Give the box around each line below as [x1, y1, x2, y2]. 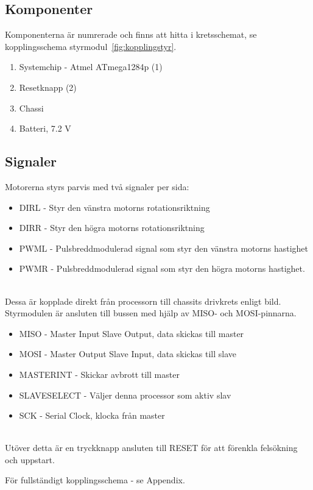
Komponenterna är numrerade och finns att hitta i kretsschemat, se [5, 28, 257, 41]
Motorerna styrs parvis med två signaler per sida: [5, 180, 189, 193]
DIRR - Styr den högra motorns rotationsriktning [19, 221, 205, 234]
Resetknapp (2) [19, 80, 77, 93]
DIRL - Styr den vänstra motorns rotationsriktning [19, 201, 210, 213]
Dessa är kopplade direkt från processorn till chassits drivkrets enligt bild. [5, 294, 281, 307]
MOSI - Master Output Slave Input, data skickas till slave [19, 347, 236, 360]
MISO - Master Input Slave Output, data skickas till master [19, 327, 244, 339]
